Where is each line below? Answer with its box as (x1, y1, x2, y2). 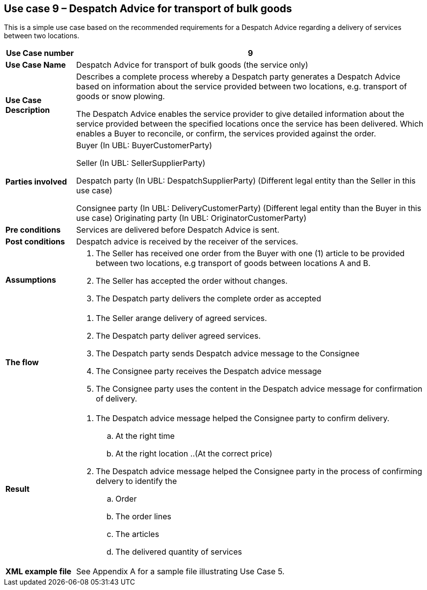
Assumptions (5, 275, 56, 285)
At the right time (115, 431, 175, 441)
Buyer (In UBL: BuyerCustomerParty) (76, 140, 213, 151)
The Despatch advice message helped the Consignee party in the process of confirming (96, 466, 423, 477)
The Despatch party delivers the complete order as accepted (96, 294, 321, 304)
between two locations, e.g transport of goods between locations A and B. (96, 258, 371, 268)
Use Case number (6, 48, 74, 58)
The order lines (115, 511, 171, 522)
